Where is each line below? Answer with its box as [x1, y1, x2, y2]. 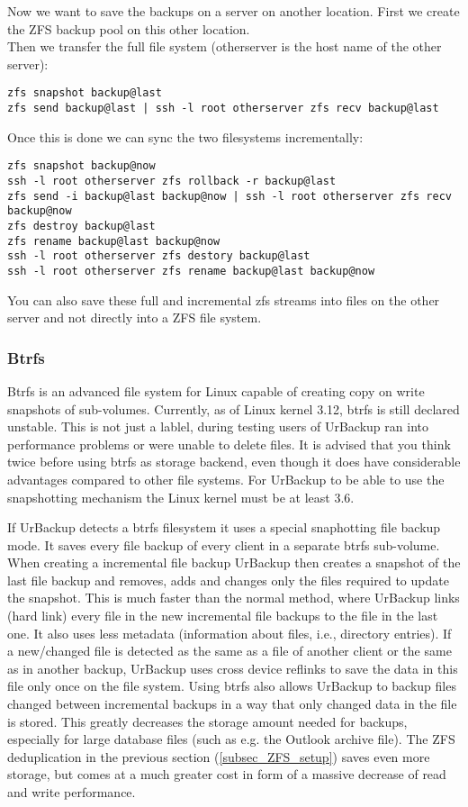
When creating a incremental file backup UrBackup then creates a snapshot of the [7, 553, 461, 572]
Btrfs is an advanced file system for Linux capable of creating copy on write [7, 381, 425, 400]
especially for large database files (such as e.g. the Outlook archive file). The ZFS [7, 730, 455, 748]
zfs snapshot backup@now [7, 159, 156, 173]
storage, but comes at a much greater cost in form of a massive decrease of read [7, 765, 446, 784]
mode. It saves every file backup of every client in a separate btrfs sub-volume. [7, 535, 440, 554]
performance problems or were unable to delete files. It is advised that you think [7, 434, 451, 453]
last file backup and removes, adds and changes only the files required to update [7, 570, 449, 589]
